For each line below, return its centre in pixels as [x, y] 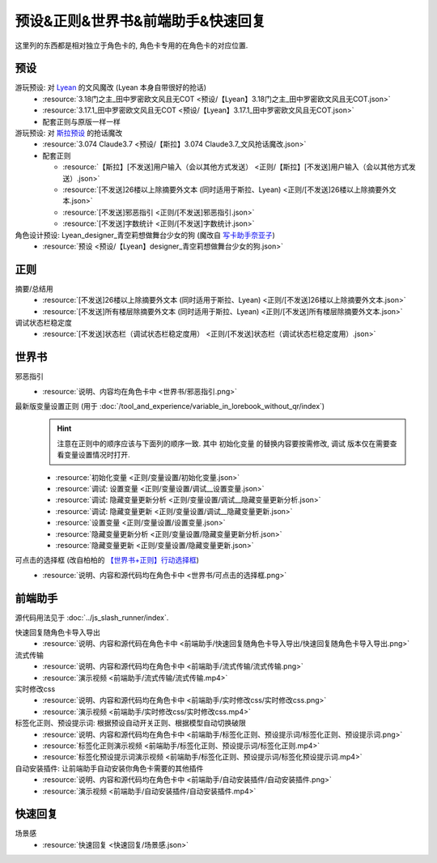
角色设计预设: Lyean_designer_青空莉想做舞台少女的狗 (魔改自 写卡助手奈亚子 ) [145, 235]
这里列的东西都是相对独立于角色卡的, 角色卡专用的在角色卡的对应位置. [132, 45]
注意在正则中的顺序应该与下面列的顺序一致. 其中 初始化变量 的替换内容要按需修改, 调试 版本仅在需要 [223, 443]
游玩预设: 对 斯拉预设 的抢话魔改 [69, 133]
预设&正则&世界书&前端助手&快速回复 [140, 21]
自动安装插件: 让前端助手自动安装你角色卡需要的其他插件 [109, 768]
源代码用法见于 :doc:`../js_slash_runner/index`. [92, 617]
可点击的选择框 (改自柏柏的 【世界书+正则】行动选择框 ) [107, 560]
